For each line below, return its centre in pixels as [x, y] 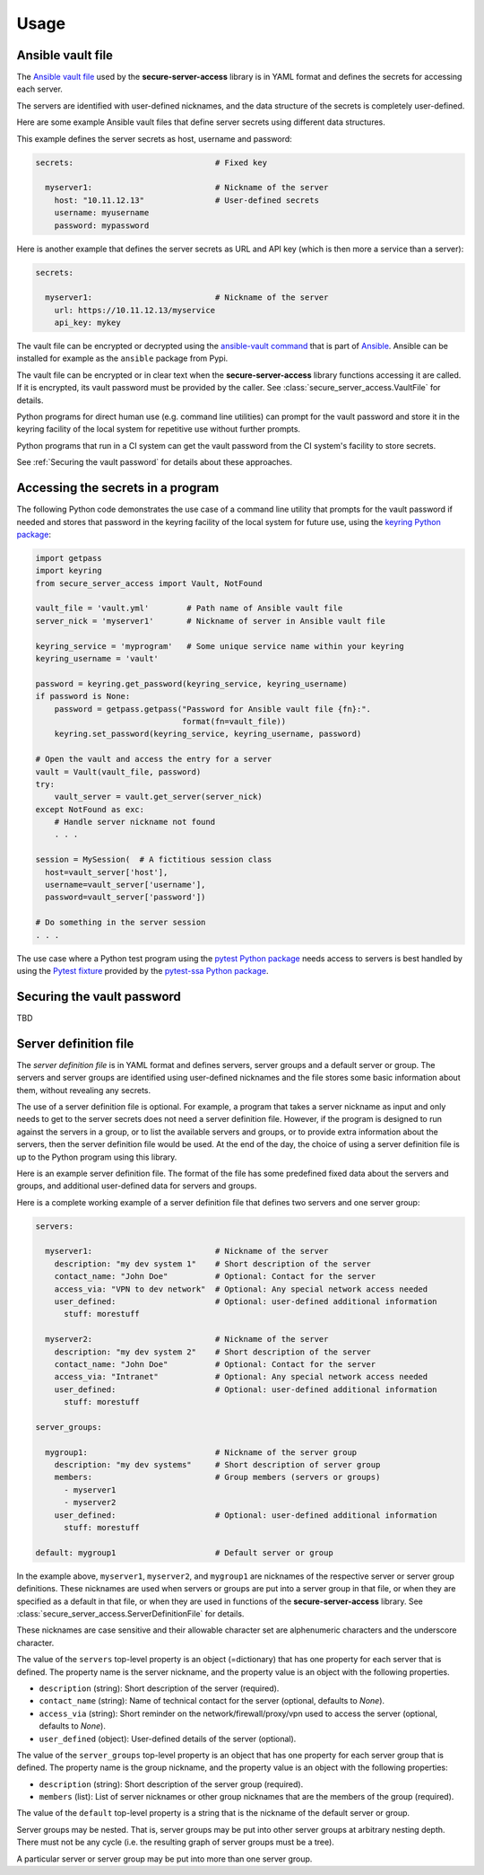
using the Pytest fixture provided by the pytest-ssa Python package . [143, 970]
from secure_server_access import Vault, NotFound [149, 583]
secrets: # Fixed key [151, 162]
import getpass [69, 558]
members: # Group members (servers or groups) [217, 1477]
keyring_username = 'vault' [97, 658]
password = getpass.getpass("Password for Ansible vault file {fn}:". [213, 709]
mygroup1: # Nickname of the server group [201, 1452]
